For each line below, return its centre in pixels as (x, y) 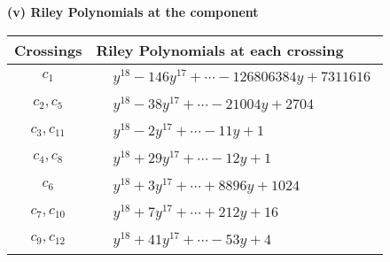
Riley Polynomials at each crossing (220, 50)
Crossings (48, 50)
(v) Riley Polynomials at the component (133, 12)
